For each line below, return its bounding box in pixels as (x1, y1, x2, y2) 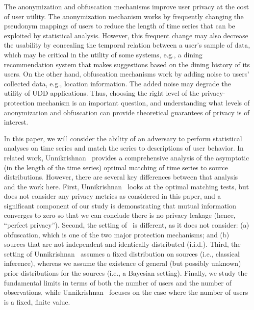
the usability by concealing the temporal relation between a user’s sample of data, (4, 40, 250, 50)
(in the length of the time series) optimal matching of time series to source (4, 162, 228, 172)
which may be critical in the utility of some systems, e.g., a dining (4, 49, 203, 59)
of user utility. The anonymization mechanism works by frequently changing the (4, 11, 244, 21)
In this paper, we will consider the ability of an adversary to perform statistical (4, 133, 242, 143)
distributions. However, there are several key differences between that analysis (4, 172, 238, 182)
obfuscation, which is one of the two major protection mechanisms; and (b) (4, 229, 229, 239)
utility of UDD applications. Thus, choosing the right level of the (4, 88, 199, 98)
